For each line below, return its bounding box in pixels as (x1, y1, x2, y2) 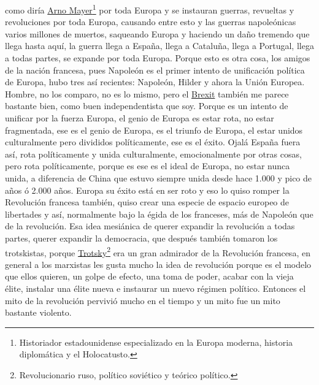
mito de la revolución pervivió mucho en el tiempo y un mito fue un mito (5, 294, 280, 307)
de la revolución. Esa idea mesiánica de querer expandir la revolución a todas (5, 219, 295, 232)
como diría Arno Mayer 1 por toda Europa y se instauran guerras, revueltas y (5, 2, 294, 16)
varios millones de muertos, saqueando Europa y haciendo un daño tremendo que (5, 27, 310, 40)
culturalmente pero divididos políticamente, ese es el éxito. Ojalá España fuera (5, 135, 301, 148)
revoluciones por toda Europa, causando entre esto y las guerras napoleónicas (5, 15, 296, 28)
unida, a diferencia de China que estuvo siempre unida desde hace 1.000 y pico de (5, 171, 312, 184)
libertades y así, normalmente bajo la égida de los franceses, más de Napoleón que (5, 207, 313, 220)
